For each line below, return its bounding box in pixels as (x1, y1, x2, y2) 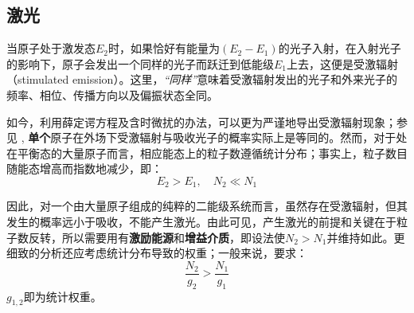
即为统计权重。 (23, 288, 102, 304)
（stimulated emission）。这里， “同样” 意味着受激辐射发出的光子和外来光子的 (6, 71, 398, 88)
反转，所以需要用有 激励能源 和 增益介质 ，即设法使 (28, 229, 285, 245)
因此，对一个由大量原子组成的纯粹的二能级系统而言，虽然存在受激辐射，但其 (6, 198, 408, 214)
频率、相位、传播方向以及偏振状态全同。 (6, 86, 218, 103)
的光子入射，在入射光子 (278, 40, 401, 57)
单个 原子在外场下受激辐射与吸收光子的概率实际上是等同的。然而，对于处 (28, 129, 408, 146)
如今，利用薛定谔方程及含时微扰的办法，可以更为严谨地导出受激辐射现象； (6, 113, 396, 130)
